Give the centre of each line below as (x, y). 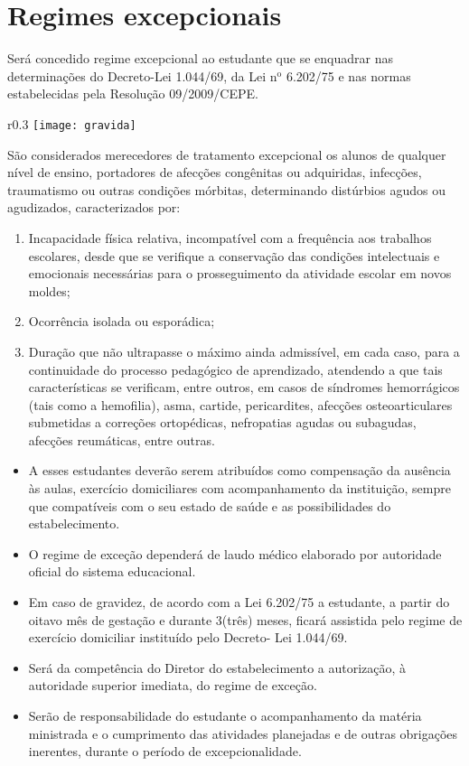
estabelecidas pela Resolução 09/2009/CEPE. (133, 93)
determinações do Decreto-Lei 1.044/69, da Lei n (142, 75)
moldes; (49, 290)
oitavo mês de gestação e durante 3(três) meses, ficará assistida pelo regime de (245, 619)
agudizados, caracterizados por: (94, 207)
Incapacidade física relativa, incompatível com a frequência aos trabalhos (230, 237)
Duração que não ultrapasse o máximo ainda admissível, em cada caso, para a (244, 351)
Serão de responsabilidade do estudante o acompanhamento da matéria (225, 715)
